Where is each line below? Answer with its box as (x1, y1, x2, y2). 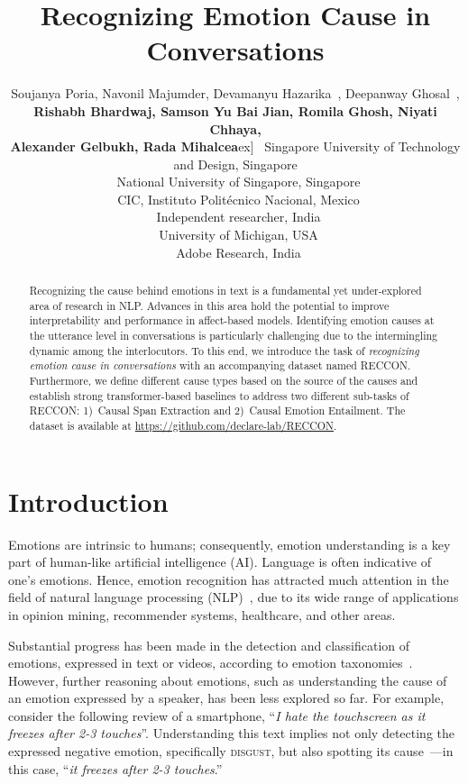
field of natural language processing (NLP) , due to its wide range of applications (8, 588, 459, 606)
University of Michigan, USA (159, 225, 318, 244)
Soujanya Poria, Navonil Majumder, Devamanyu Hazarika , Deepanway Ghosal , (11, 84, 460, 103)
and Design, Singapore (173, 154, 298, 173)
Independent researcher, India (156, 207, 321, 226)
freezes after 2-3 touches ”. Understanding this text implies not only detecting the (8, 724, 455, 743)
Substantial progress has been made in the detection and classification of (8, 635, 410, 654)
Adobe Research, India (176, 242, 301, 261)
